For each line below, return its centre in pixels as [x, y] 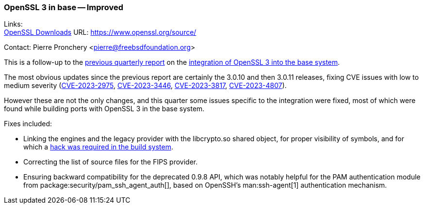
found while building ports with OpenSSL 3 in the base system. [104, 109]
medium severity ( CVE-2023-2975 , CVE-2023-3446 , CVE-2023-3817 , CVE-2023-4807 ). [145, 86]
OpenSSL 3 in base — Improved [64, 7]
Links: [13, 24]
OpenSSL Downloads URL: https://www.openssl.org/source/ [100, 32]
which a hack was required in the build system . [98, 147]
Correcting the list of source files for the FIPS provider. [111, 162]
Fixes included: [28, 124]
